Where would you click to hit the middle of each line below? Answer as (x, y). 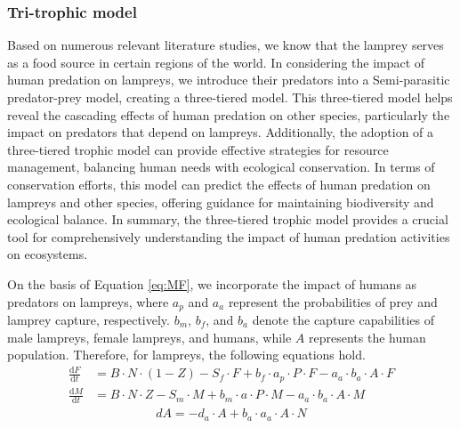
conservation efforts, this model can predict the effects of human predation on (219, 184)
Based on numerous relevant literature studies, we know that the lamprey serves (226, 45)
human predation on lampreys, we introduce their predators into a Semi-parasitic (229, 80)
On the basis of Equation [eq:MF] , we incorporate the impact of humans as (212, 283)
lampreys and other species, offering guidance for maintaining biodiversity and (221, 202)
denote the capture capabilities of (343, 319)
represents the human (367, 337)
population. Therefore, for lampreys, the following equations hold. (186, 355)
